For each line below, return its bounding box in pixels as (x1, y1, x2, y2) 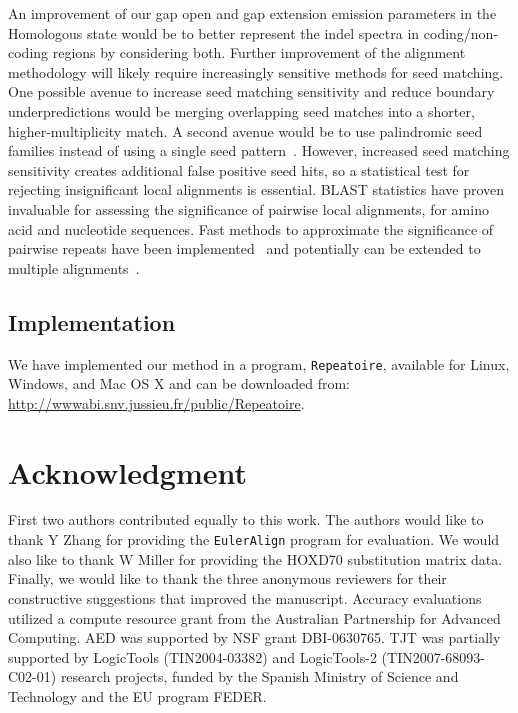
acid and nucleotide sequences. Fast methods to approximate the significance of (8, 218, 494, 239)
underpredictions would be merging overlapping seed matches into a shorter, (8, 100, 475, 121)
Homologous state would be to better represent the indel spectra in (8, 22, 420, 43)
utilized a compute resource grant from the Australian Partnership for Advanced (8, 607, 501, 628)
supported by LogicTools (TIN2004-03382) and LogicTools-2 (8, 646, 377, 667)
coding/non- (423, 22, 499, 43)
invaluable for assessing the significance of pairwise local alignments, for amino (8, 198, 489, 219)
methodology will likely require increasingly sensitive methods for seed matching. (8, 61, 504, 82)
